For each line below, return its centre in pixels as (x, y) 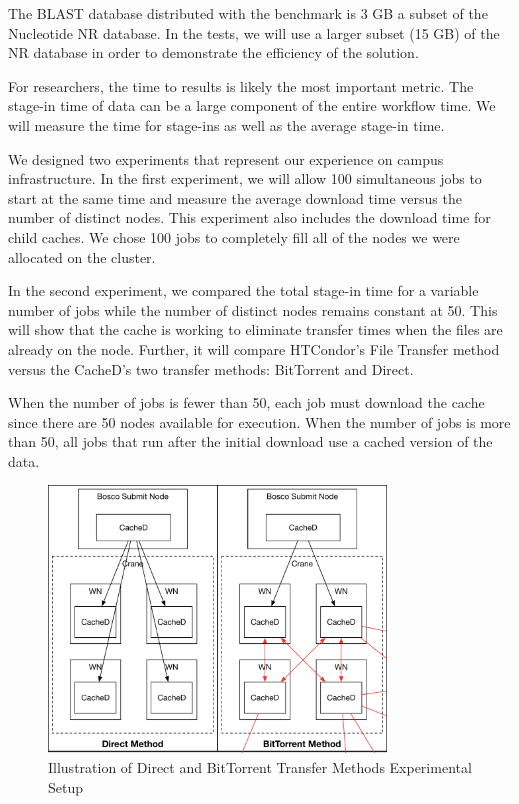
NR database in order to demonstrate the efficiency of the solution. (213, 52)
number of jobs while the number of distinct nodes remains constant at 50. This (253, 309)
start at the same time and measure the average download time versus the (235, 197)
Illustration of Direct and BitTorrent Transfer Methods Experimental (260, 767)
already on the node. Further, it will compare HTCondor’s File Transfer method (254, 348)
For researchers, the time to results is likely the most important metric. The (241, 85)
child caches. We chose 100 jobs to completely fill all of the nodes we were (234, 236)
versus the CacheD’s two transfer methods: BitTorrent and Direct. (211, 368)
